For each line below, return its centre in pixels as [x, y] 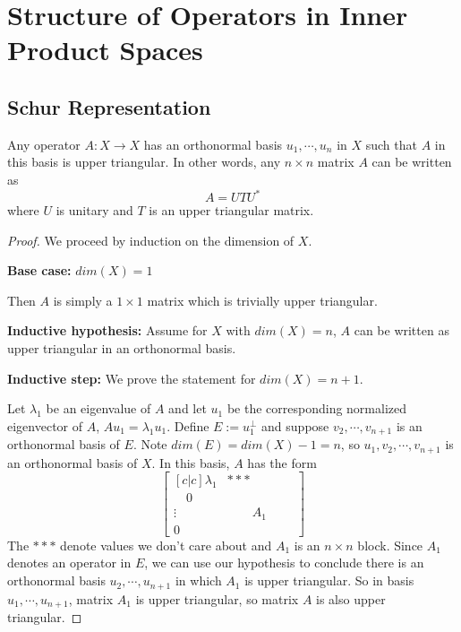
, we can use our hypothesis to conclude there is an [284, 563]
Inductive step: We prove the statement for [132, 378]
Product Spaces [105, 50]
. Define [188, 425]
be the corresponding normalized [317, 408]
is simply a [83, 300]
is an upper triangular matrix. [231, 210]
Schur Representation [109, 106]
